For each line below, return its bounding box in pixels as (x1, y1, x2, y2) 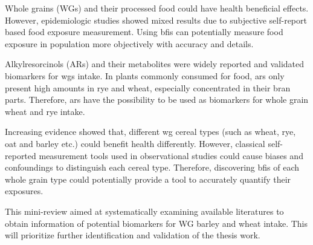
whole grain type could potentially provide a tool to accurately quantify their (5, 172, 291, 185)
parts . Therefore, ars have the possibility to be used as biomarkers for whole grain (5, 93, 309, 106)
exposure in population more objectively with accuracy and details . (5, 37, 254, 50)
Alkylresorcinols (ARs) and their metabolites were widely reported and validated (5, 57, 305, 70)
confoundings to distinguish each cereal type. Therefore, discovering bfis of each (5, 161, 300, 174)
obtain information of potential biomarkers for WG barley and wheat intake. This (5, 217, 308, 229)
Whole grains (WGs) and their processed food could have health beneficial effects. (5, 2, 309, 14)
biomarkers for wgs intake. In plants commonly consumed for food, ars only (5, 69, 285, 82)
